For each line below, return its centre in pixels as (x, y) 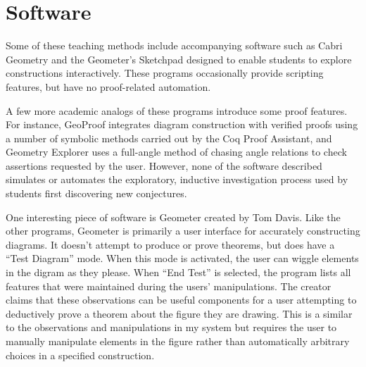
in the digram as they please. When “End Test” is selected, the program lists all (178, 272)
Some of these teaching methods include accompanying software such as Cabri (174, 45)
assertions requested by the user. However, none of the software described (164, 165)
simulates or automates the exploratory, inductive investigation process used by (177, 179)
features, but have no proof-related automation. (108, 86)
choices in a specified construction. (80, 355)
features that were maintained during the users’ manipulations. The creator (169, 286)
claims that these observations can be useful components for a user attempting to (181, 300)
